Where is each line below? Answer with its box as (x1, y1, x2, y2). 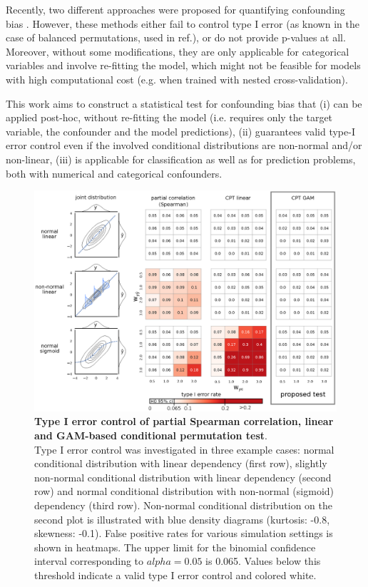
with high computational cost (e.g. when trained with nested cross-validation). (6, 71, 348, 86)
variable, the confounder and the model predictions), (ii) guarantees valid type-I (6, 123, 355, 138)
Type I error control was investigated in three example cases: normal (34, 441, 334, 456)
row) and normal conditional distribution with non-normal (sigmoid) (34, 484, 334, 499)
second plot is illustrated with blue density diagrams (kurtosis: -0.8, (34, 511, 330, 526)
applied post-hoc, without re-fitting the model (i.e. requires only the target (6, 110, 333, 125)
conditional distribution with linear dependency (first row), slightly (34, 456, 327, 471)
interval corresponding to (34, 553, 144, 568)
